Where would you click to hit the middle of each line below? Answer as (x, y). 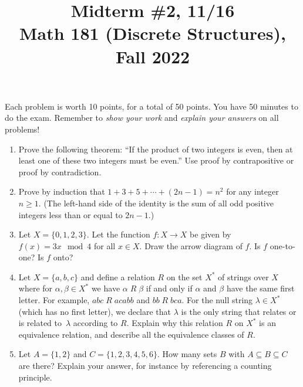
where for (36, 288)
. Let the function (118, 234)
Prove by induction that (62, 191)
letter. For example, (54, 300)
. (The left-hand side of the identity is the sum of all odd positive (156, 203)
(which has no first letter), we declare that (95, 311)
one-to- (282, 245)
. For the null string (217, 300)
